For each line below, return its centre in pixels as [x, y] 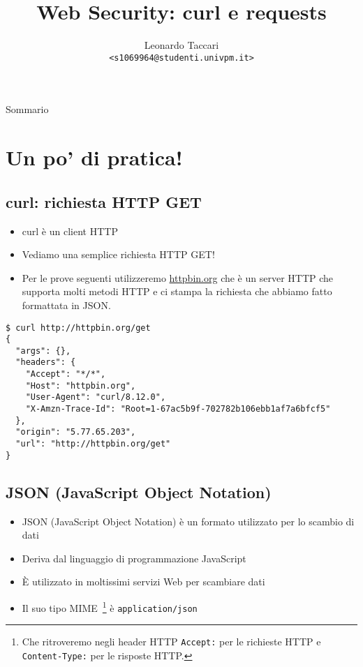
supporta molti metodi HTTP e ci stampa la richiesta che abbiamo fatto [177, 291]
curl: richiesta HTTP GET [104, 201]
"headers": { [46, 362]
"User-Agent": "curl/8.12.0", [96, 397]
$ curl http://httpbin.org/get [78, 328]
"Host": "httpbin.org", [81, 385]
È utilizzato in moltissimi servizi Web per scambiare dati [143, 582]
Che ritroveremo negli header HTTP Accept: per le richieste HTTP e [171, 642]
